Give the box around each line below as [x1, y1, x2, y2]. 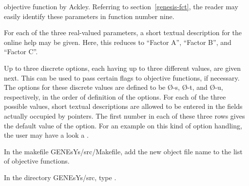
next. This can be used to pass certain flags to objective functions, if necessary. [4, 72, 240, 83]
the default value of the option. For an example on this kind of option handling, [4, 120, 242, 130]
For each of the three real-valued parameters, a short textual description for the [4, 27, 242, 38]
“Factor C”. [4, 46, 38, 57]
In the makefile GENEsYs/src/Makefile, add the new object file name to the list [4, 146, 243, 156]
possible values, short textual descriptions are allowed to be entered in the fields [4, 101, 243, 111]
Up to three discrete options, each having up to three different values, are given [4, 62, 241, 73]
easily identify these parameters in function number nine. [4, 11, 174, 21]
